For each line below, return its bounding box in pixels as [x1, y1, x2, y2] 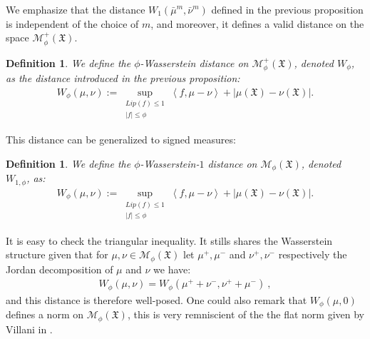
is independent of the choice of [6, 16, 139, 31]
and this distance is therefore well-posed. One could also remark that [6, 292, 307, 307]
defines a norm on [6, 307, 84, 322]
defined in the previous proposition [211, 2, 364, 16]
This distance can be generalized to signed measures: [6, 132, 236, 147]
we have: [153, 261, 191, 276]
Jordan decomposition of [6, 261, 113, 276]
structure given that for [6, 247, 108, 262]
